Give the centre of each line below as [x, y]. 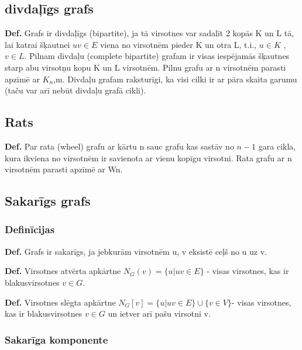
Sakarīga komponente [56, 339]
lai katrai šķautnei [37, 44]
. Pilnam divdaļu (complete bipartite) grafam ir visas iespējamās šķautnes [157, 56]
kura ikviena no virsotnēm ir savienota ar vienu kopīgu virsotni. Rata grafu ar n [148, 157]
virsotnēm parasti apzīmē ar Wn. [64, 169]
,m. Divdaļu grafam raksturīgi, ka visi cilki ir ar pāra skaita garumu [175, 79]
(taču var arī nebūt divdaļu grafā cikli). [75, 90]
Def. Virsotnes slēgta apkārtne [60, 302]
